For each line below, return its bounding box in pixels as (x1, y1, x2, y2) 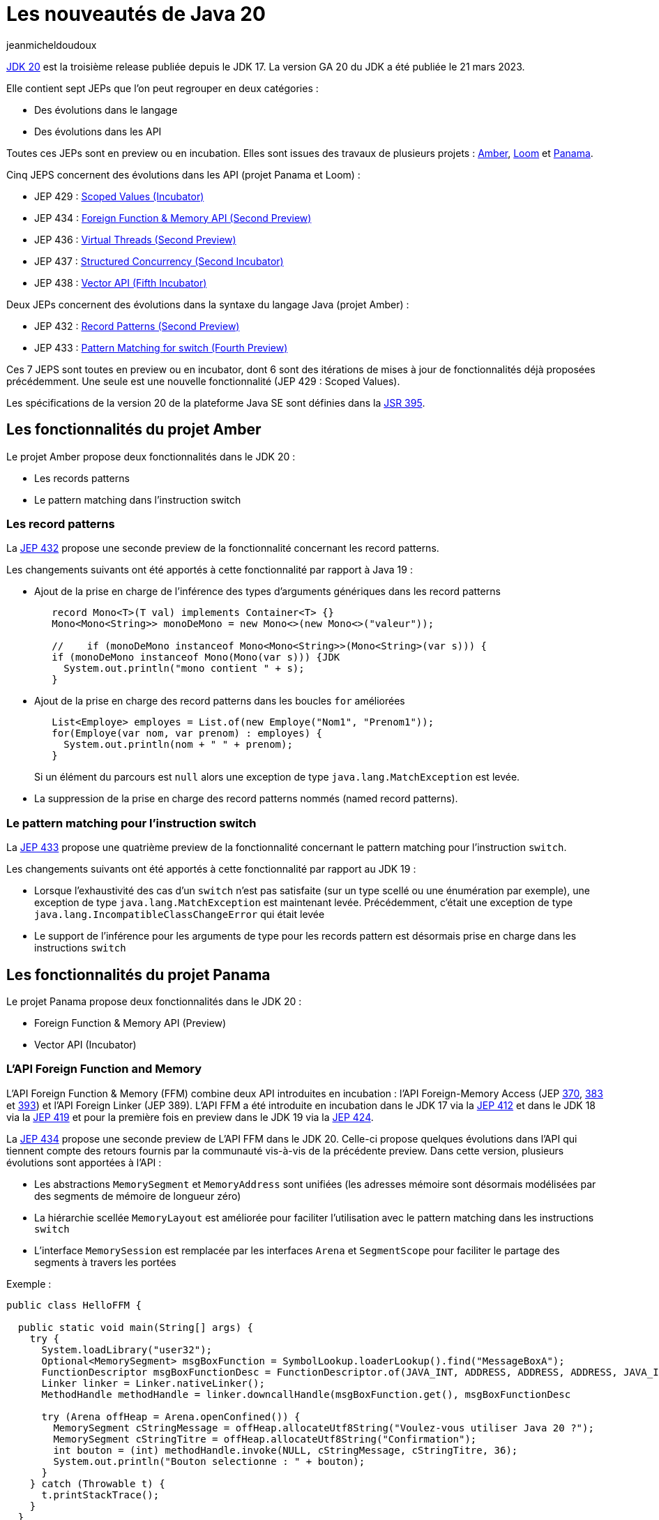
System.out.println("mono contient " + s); (63, 663, 305, 675)
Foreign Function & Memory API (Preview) (34, 1016, 227, 1029)
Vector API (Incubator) (34, 1038, 137, 1051)
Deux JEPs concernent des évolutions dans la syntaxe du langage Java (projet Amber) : (6, 298, 409, 310)
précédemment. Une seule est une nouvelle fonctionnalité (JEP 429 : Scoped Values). (6, 375, 400, 387)
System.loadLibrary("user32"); (41, 1344, 213, 1355)
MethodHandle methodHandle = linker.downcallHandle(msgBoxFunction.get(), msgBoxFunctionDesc (41, 1388, 571, 1400)
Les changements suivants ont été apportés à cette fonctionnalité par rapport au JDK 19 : (6, 863, 416, 875)
